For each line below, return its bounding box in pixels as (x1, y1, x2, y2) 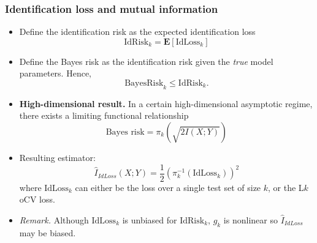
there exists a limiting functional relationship (19, 109, 189, 122)
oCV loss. (19, 193, 55, 206)
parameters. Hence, (19, 67, 91, 80)
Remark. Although (19, 213, 89, 226)
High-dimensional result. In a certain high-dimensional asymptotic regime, (19, 97, 313, 110)
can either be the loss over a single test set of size (75, 181, 261, 193)
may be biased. (19, 226, 76, 239)
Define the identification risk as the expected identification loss (19, 25, 256, 38)
